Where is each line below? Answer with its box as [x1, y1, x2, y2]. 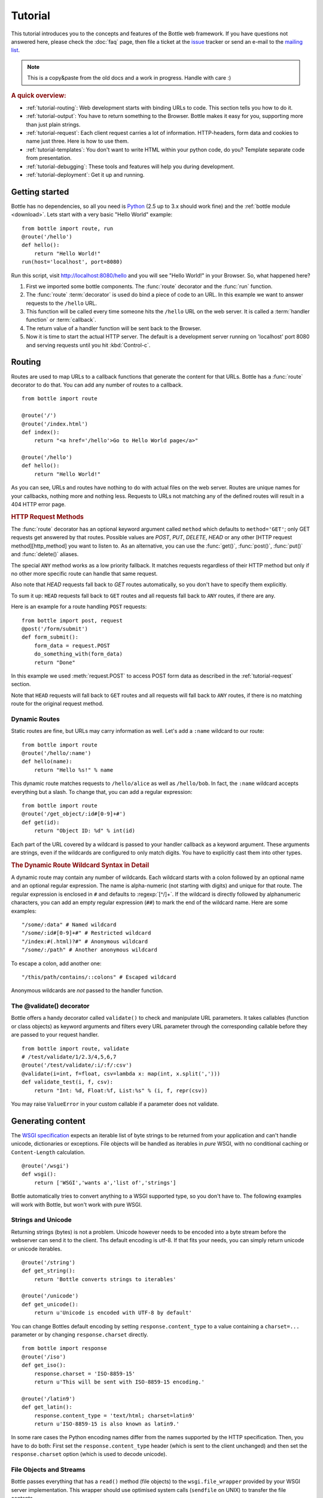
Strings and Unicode [11, 1216, 72, 1224]
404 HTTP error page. [11, 501, 66, 508]
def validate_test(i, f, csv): [22, 1079, 114, 1086]
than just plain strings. [26, 120, 81, 128]
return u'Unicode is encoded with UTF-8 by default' [33, 1309, 193, 1316]
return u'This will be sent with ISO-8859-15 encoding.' [33, 1378, 205, 1385]
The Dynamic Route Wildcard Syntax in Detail [11, 860, 150, 869]
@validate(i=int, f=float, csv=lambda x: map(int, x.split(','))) [22, 1070, 221, 1077]
